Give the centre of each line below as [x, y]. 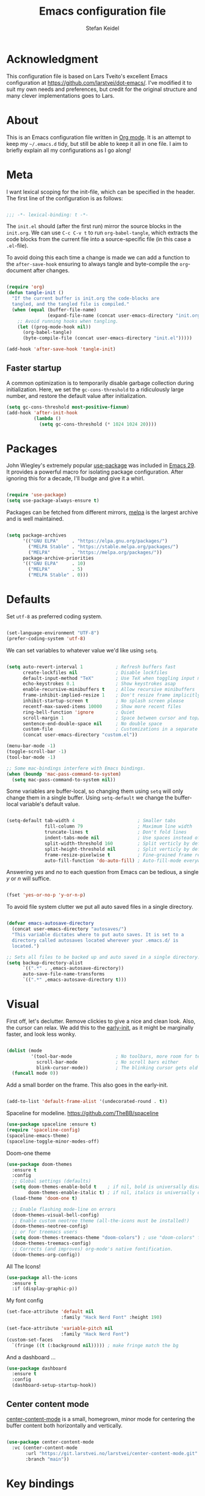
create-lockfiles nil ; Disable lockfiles [95, 673]
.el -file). [17, 246]
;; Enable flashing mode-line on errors [64, 1209]
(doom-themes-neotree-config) [50, 1226]
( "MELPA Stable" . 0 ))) [58, 575]
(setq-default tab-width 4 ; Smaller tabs [91, 821]
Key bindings [40, 1483]
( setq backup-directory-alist [45, 963]
